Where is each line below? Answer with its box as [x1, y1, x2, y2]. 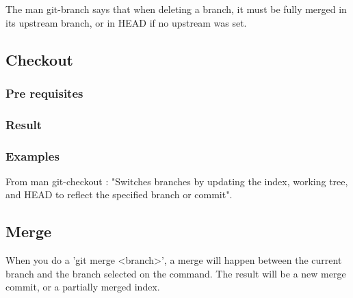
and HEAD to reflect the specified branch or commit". [5, 187, 233, 202]
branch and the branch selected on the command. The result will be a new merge [5, 266, 346, 280]
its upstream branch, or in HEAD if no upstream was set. [5, 15, 247, 29]
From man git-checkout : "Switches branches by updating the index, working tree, [5, 174, 348, 188]
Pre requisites [5, 84, 83, 101]
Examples [5, 147, 60, 164]
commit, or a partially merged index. [5, 280, 160, 294]
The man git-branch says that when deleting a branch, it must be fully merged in [5, 2, 347, 16]
